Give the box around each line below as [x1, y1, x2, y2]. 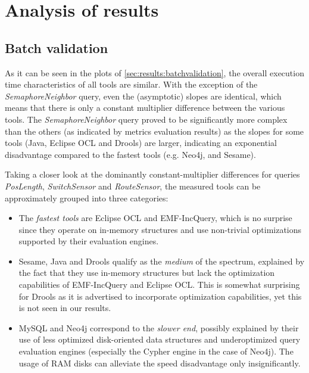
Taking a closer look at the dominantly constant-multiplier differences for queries [5, 168, 300, 181]
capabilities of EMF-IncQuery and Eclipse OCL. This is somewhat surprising [18, 278, 300, 291]
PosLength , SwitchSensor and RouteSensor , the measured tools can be [5, 179, 261, 192]
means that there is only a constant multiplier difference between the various [5, 101, 285, 114]
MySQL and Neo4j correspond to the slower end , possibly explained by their [18, 321, 299, 334]
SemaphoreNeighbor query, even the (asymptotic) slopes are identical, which [5, 89, 282, 102]
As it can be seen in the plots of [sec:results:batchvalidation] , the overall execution [5, 66, 304, 79]
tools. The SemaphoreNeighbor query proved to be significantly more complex [5, 113, 288, 125]
